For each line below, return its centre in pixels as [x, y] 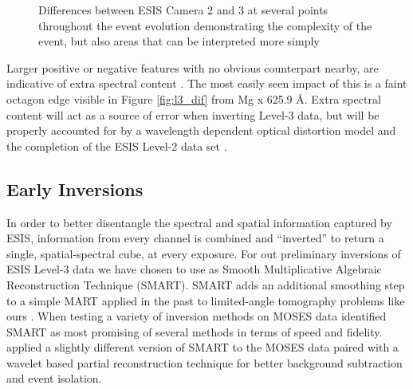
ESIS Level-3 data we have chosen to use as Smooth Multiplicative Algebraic [194, 269]
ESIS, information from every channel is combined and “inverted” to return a [195, 238]
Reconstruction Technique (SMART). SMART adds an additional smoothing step [206, 284]
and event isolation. [54, 378]
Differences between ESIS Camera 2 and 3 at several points [183, 10]
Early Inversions [75, 189]
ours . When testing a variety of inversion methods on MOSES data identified [197, 316]
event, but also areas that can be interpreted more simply [179, 41]
